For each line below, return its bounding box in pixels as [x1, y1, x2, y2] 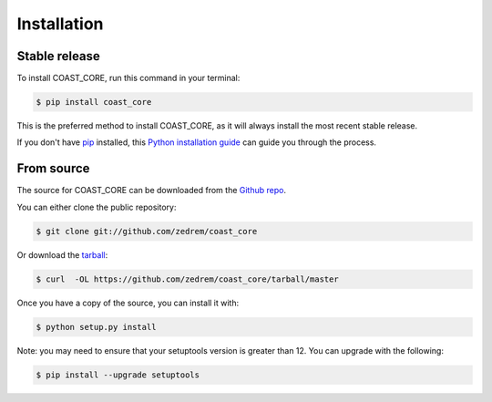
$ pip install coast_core [36, 97, 152, 108]
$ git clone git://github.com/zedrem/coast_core [36, 226, 258, 236]
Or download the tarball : [16, 249, 108, 260]
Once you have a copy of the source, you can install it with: [16, 297, 240, 308]
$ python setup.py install [36, 322, 157, 332]
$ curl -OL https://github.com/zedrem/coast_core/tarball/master [36, 273, 339, 284]
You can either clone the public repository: [16, 201, 177, 212]
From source [16, 160, 90, 177]
